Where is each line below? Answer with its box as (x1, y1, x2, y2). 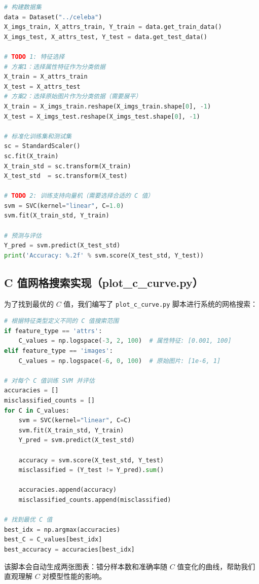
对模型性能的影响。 (42, 571, 106, 581)
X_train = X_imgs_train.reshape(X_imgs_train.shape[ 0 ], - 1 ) (4, 102, 211, 110)
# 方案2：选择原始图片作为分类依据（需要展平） (4, 93, 142, 100)
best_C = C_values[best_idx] (4, 536, 102, 543)
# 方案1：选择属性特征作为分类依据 (4, 63, 105, 70)
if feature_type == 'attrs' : (4, 327, 102, 335)
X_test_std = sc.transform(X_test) (4, 172, 128, 180)
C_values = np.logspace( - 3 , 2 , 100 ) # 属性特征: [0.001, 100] (18, 337, 232, 345)
